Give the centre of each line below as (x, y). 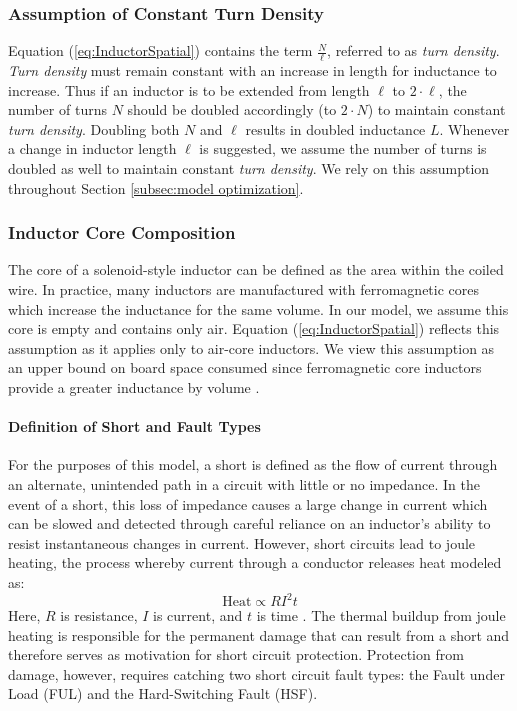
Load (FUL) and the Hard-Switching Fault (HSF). (163, 693)
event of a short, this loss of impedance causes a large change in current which (248, 503)
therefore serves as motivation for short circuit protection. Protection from (236, 654)
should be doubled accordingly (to (232, 109)
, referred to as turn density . (413, 50)
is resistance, (99, 615)
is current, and (198, 615)
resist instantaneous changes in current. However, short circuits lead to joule (242, 542)
